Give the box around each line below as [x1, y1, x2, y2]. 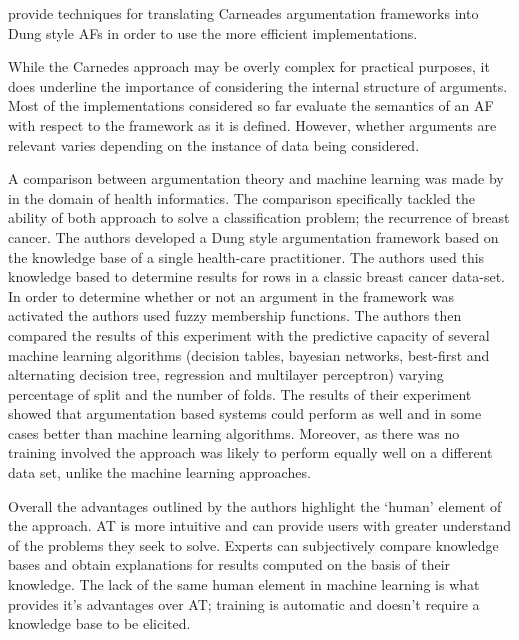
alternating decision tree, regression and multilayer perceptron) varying [8, 364, 444, 385]
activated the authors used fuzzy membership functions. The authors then [8, 305, 462, 326]
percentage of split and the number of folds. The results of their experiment [8, 383, 472, 404]
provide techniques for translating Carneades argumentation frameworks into [8, 3, 479, 23]
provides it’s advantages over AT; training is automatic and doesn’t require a [8, 593, 480, 614]
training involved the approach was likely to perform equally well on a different [8, 442, 493, 463]
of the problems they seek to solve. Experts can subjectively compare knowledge [8, 534, 499, 555]
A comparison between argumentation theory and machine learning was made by [8, 168, 504, 189]
